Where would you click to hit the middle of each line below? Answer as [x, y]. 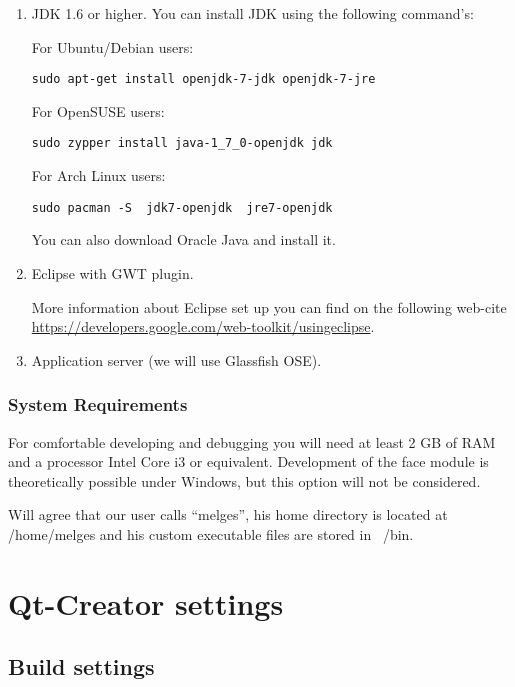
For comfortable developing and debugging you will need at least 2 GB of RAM [252, 441]
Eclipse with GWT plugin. [112, 272]
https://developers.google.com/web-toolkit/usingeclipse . [203, 326]
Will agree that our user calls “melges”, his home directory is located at [228, 514]
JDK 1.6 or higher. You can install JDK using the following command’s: [252, 13]
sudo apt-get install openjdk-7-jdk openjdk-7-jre [203, 79]
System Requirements [98, 404]
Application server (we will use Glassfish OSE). [176, 359]
